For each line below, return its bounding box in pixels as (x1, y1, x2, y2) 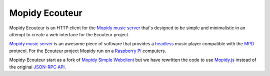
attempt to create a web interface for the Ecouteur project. (9, 31, 129, 37)
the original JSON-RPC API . (9, 64, 66, 70)
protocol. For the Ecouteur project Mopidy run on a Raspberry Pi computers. (9, 48, 166, 54)
